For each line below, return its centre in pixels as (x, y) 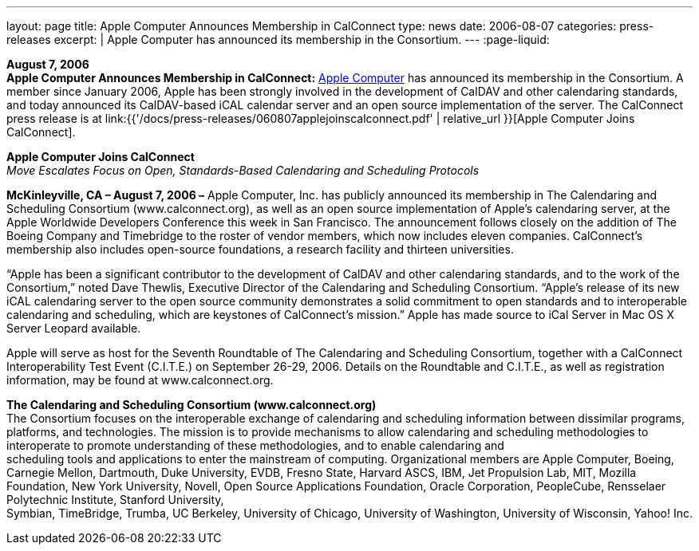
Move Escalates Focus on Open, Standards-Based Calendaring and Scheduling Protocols (243, 170)
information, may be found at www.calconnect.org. (140, 380)
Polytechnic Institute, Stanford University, (115, 500)
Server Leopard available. (74, 328)
